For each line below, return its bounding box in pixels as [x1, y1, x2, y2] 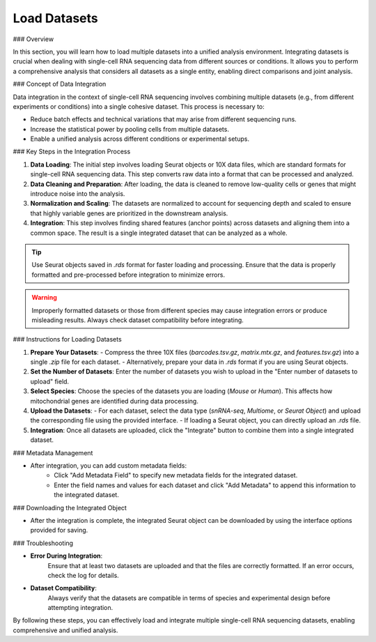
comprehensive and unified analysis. [13, 626, 118, 634]
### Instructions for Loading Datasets [13, 335, 122, 344]
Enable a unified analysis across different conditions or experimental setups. [30, 135, 250, 143]
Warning [31, 293, 57, 302]
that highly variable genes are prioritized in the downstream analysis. [30, 209, 228, 217]
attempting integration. [47, 604, 113, 612]
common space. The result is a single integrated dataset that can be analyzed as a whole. [30, 229, 288, 237]
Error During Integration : [30, 551, 103, 560]
